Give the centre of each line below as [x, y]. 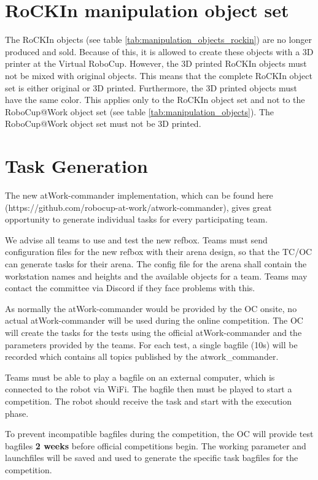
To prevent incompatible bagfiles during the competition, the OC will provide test [159, 434]
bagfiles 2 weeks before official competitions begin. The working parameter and [156, 445]
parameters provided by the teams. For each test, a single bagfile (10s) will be [151, 344]
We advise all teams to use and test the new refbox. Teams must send [136, 239]
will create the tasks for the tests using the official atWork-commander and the [153, 332]
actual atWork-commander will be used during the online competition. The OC [154, 320]
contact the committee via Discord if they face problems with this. [130, 288]
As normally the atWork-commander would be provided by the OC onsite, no [151, 308]
